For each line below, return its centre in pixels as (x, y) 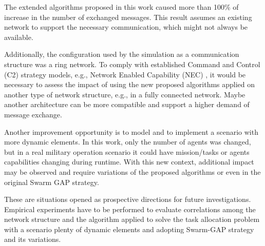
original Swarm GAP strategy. (52, 182)
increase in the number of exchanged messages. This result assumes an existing (128, 17)
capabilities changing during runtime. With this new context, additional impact (129, 162)
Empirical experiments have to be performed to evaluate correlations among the (130, 209)
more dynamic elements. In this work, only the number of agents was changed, (128, 142)
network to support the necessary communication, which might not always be (126, 27)
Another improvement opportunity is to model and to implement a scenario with (131, 131)
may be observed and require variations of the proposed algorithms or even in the (132, 171)
